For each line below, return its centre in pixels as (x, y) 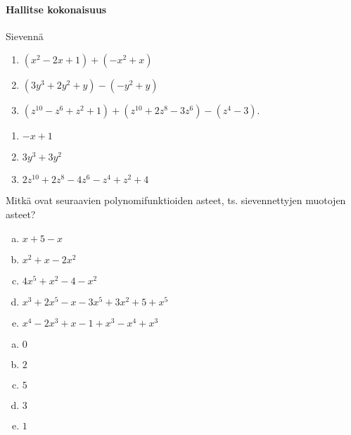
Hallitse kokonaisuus (56, 9)
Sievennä (25, 36)
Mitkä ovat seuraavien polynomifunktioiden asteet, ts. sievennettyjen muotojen (176, 200)
